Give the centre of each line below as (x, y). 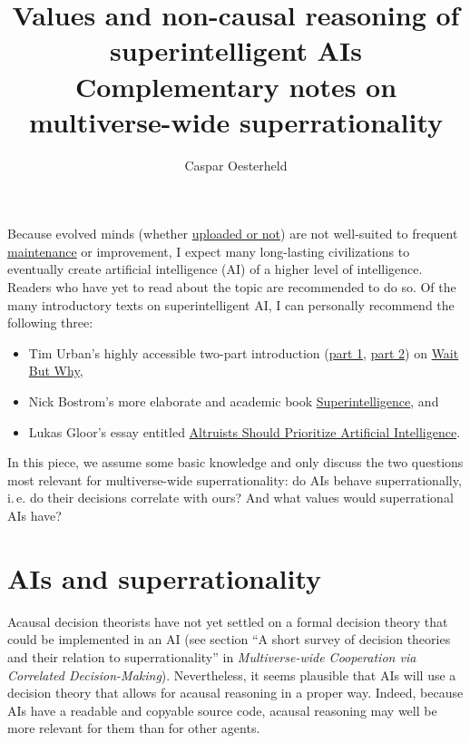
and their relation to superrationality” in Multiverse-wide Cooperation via (212, 656)
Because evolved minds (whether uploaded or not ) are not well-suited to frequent (233, 234)
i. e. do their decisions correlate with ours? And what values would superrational (230, 498)
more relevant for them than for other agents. (134, 728)
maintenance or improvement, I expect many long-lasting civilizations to (209, 251)
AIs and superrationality (165, 577)
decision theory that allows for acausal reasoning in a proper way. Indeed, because (235, 693)
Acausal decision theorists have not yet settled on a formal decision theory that (228, 621)
